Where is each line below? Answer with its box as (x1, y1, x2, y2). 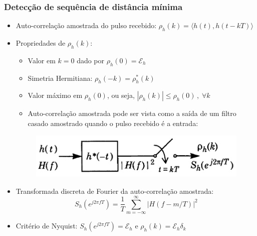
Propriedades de (16, 38, 66, 48)
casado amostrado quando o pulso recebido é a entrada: (28, 118, 198, 128)
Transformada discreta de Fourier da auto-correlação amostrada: (16, 185, 214, 196)
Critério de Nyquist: (16, 220, 78, 231)
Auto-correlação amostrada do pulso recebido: (16, 20, 157, 31)
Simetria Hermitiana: (28, 72, 93, 83)
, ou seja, (107, 90, 135, 100)
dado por (77, 55, 105, 65)
